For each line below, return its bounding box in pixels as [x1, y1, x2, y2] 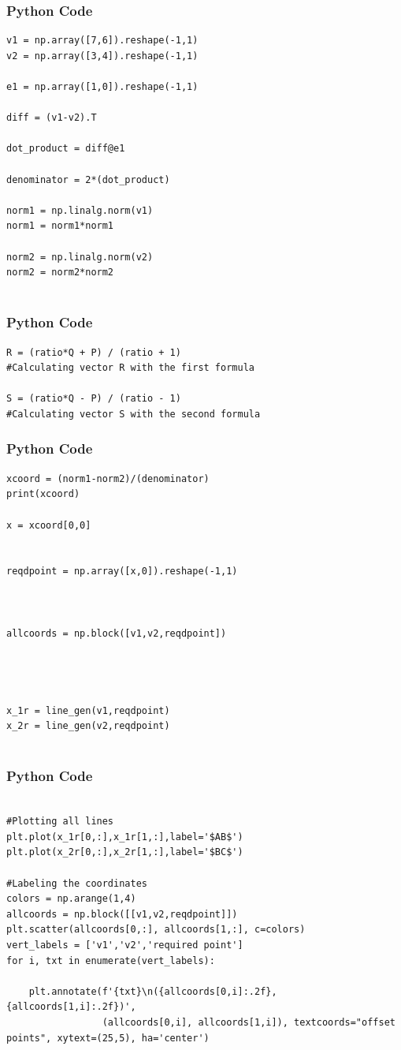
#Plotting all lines [6, 816, 114, 828]
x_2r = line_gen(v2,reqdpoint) [6, 720, 170, 732]
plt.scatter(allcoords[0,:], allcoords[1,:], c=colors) [6, 924, 306, 936]
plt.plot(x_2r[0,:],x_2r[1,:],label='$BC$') [6, 846, 243, 858]
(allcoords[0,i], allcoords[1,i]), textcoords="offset [102, 1016, 395, 1028]
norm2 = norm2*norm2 [6, 267, 114, 278]
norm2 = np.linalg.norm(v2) [6, 251, 154, 263]
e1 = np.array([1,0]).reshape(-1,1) [6, 81, 199, 92]
